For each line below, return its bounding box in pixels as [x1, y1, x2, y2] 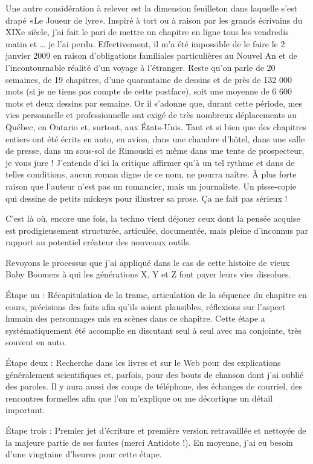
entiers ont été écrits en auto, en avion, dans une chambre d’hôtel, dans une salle [5, 132, 305, 145]
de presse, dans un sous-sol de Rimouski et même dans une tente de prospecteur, [5, 144, 305, 157]
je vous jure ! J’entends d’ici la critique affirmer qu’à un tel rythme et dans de [5, 156, 295, 168]
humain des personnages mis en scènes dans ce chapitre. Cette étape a [5, 312, 265, 325]
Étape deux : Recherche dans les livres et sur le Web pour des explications [5, 356, 281, 369]
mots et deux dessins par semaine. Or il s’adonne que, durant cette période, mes [5, 96, 303, 109]
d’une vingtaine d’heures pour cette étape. [5, 448, 162, 460]
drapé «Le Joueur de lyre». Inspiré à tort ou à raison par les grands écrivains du [5, 13, 303, 26]
